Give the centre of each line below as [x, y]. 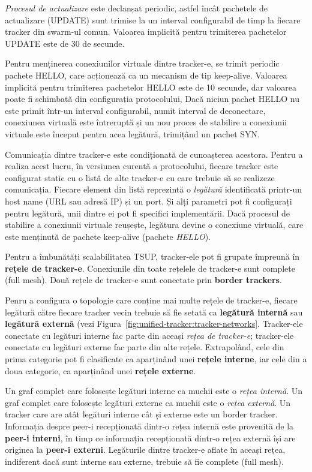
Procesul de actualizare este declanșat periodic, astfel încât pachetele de [136, 8]
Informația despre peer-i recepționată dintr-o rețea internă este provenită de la [149, 426]
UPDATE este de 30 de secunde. [65, 43]
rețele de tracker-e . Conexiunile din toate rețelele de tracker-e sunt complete [150, 268]
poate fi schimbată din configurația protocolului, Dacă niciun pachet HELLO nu [152, 99]
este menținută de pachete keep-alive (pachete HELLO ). [108, 236]
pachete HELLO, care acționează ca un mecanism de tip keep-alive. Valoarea [146, 75]
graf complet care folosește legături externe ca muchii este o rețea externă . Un [148, 402]
